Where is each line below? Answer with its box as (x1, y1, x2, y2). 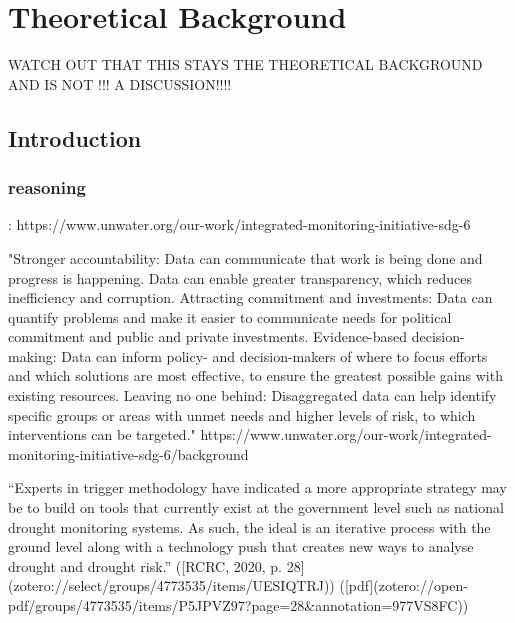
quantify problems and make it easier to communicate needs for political (8, 306, 452, 327)
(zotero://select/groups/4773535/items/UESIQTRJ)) (8, 575, 335, 596)
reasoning (8, 175, 86, 200)
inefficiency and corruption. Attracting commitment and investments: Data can (8, 287, 493, 308)
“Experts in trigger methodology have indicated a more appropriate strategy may (8, 477, 507, 498)
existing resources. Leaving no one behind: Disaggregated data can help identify (8, 385, 497, 406)
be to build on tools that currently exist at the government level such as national (8, 497, 504, 518)
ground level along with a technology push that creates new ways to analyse (8, 536, 474, 557)
